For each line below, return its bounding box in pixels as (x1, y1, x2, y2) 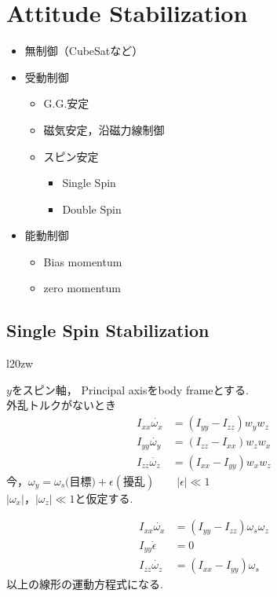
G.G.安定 (43, 95, 89, 112)
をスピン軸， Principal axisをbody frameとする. (11, 381, 250, 397)
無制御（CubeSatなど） (24, 42, 144, 59)
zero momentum (43, 280, 121, 296)
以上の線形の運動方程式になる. (6, 576, 163, 592)
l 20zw (6, 355, 34, 372)
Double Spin (62, 200, 122, 217)
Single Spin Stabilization (6, 318, 210, 342)
